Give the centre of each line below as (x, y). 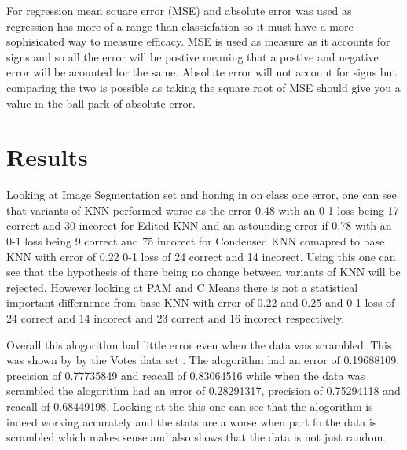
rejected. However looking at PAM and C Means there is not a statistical (182, 287)
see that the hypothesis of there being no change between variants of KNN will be (203, 272)
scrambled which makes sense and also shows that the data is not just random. (196, 437)
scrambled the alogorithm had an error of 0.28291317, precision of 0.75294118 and (203, 391)
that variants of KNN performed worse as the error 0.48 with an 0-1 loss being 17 (203, 210)
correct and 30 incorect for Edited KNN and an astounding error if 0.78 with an (199, 225)
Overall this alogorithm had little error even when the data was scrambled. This (199, 344)
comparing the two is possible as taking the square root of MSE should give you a (203, 87)
